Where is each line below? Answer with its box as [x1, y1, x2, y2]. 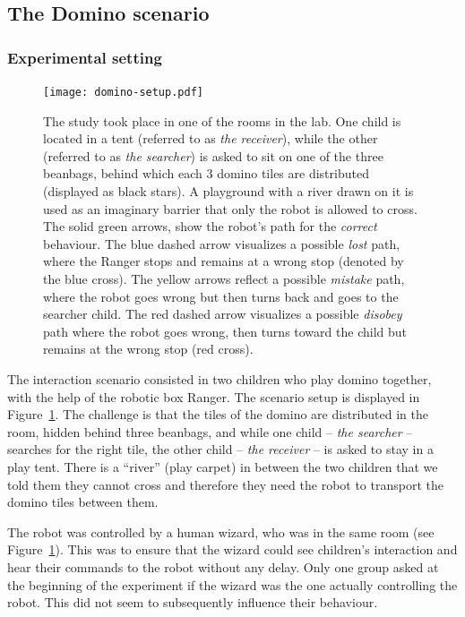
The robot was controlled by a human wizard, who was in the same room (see [7, 522, 435, 541]
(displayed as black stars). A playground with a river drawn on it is [43, 182, 414, 201]
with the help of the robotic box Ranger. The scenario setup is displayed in [7, 387, 420, 406]
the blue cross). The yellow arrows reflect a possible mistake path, [43, 270, 405, 287]
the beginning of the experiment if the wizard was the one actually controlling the [7, 575, 458, 594]
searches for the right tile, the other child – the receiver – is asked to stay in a [7, 440, 434, 458]
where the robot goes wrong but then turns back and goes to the [43, 287, 399, 305]
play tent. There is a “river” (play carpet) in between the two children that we [7, 457, 438, 476]
